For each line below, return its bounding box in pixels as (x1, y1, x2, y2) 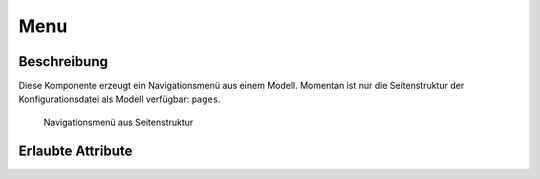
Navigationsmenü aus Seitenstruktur (43, 116, 194, 128)
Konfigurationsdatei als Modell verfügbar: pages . (18, 93, 221, 105)
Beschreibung (18, 53, 109, 70)
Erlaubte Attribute (18, 142, 133, 159)
